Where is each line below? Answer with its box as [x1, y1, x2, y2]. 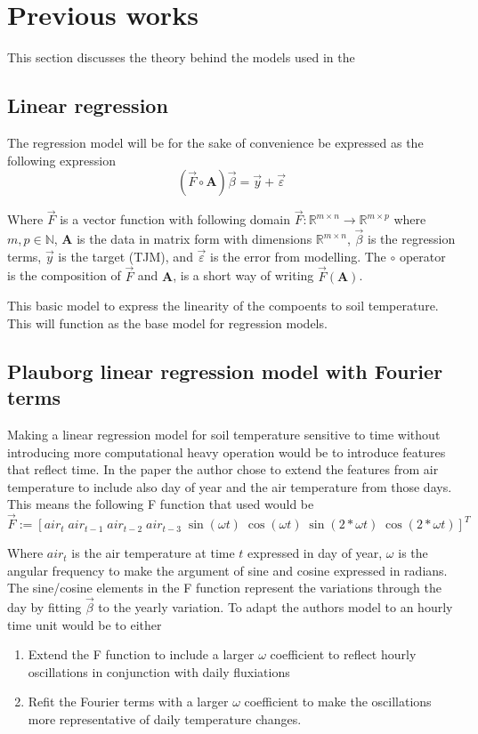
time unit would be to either [7, 615, 162, 633]
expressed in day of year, [247, 544, 383, 562]
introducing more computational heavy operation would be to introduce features [7, 442, 446, 461]
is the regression [368, 230, 456, 248]
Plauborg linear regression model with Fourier [7, 357, 443, 384]
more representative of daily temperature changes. [28, 710, 302, 729]
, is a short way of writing [173, 266, 314, 285]
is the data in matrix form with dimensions [77, 230, 312, 248]
